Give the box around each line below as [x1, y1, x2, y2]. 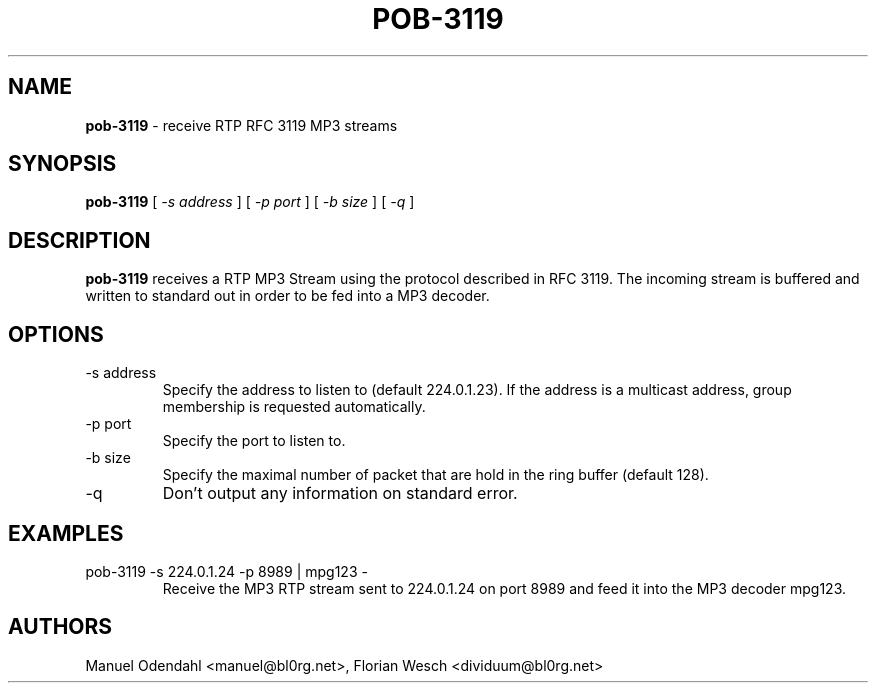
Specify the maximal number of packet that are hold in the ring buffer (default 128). [162, 466, 709, 484]
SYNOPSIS [8, 151, 117, 177]
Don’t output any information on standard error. [162, 483, 518, 504]
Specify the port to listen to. [162, 432, 346, 450]
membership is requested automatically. [162, 398, 426, 416]
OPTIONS [8, 321, 104, 347]
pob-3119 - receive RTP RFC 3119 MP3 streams [85, 116, 398, 134]
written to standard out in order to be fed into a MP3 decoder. [85, 287, 490, 305]
